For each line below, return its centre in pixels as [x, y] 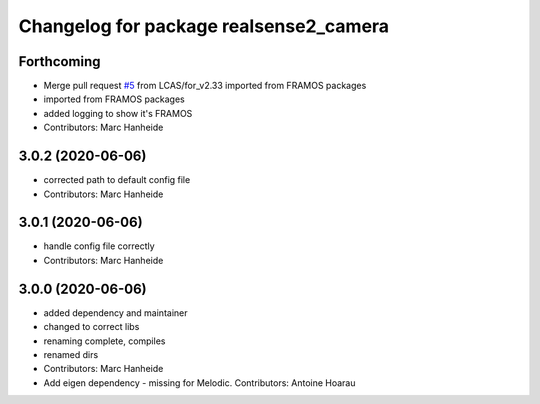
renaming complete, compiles [104, 341]
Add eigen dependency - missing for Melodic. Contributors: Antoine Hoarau [199, 382]
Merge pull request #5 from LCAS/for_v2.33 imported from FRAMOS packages [205, 86]
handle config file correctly [99, 246]
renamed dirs [71, 354]
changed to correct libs [91, 327]
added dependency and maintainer [115, 312]
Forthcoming [59, 61]
